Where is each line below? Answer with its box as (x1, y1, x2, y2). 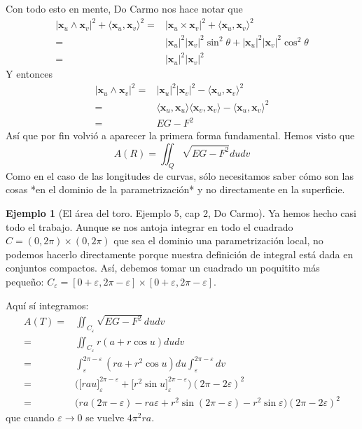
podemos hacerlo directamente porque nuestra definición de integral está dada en (6, 246, 354, 261)
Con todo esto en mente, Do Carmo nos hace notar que (6, 1, 243, 15)
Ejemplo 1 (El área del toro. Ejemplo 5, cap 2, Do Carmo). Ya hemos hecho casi (6, 205, 356, 220)
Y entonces (6, 66, 53, 81)
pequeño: (6, 274, 44, 288)
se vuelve (85, 410, 125, 425)
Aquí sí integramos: (6, 297, 89, 312)
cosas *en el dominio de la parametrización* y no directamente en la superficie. (6, 182, 345, 197)
